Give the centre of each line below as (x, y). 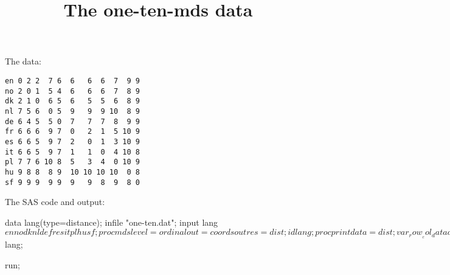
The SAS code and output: (55, 202)
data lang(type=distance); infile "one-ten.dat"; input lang (112, 222)
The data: (23, 61)
